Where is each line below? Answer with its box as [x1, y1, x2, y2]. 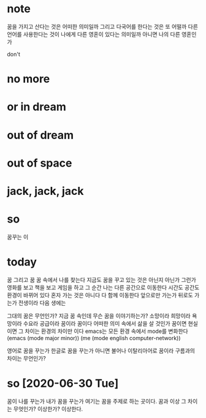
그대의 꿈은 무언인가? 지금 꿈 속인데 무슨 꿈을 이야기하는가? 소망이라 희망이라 [7, 312, 191, 319]
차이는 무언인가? [7, 354, 47, 362]
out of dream [7, 128, 74, 142]
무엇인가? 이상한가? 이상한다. [13, 405, 83, 412]
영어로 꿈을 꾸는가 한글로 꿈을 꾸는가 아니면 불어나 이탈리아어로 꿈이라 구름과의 [7, 347, 196, 354]
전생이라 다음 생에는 [18, 299, 66, 306]
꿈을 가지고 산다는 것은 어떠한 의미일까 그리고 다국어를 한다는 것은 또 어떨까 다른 [7, 23, 199, 30]
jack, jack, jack [7, 184, 84, 198]
